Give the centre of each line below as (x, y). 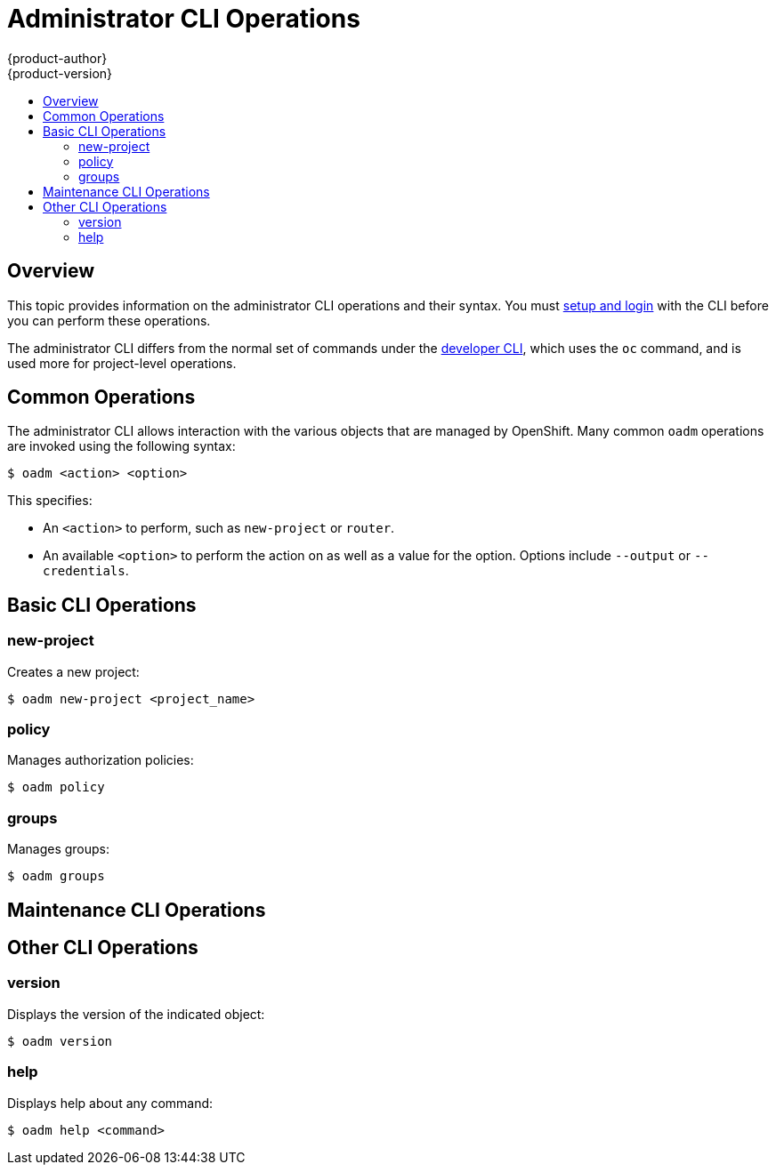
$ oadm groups (56, 876)
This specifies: (50, 501)
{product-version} (60, 73)
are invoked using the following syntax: (121, 446)
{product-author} (57, 58)
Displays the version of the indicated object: (136, 1014)
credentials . (86, 571)
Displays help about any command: (110, 1103)
